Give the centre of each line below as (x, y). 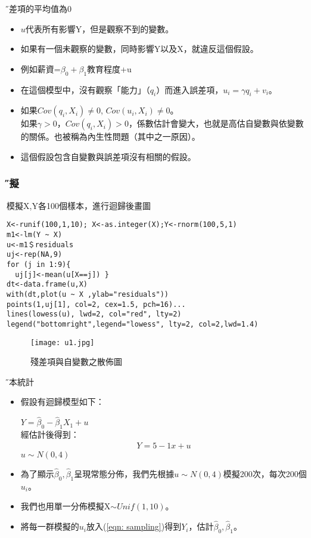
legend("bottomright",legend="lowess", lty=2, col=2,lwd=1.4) (133, 324)
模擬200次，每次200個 (265, 473)
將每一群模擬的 (50, 526)
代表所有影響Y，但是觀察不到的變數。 (99, 28)
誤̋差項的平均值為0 (39, 8)
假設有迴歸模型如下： (62, 402)
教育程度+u (109, 68)
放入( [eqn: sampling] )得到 (134, 526)
